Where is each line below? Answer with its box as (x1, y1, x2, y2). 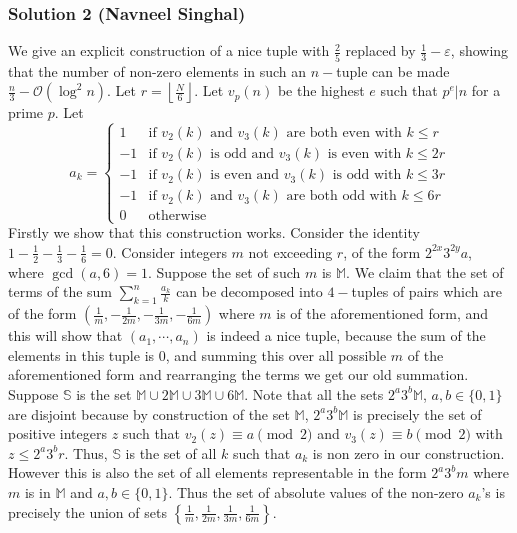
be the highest (277, 80, 365, 101)
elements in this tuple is (8, 344, 155, 365)
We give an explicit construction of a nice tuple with (8, 40, 330, 61)
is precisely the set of (352, 403, 482, 424)
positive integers (8, 423, 107, 444)
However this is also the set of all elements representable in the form (8, 462, 427, 483)
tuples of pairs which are (351, 281, 502, 302)
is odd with (332, 168, 402, 183)
